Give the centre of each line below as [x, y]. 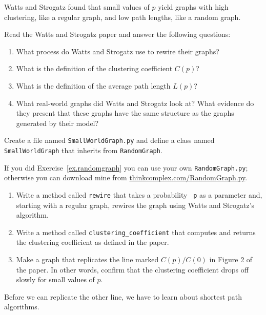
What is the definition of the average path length [93, 85]
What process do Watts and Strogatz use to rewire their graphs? [118, 51]
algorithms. [22, 307]
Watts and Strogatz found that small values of [77, 7]
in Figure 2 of [231, 259]
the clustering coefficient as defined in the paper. [93, 242]
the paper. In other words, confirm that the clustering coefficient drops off [132, 269]
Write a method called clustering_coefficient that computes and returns [136, 232]
